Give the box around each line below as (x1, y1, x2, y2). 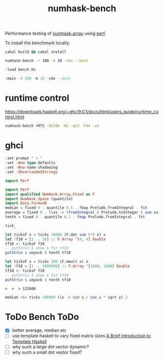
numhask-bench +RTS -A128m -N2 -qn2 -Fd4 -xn (5, 123, 99, 128)
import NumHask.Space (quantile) (5, 196, 73, 201)
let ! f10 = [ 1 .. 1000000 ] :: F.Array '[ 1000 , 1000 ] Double (5, 264, 130, 269)
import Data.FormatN (5, 201, 47, 206)
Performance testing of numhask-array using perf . (5, 30, 106, 37)
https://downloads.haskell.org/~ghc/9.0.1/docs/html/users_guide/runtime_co (5, 109, 159, 114)
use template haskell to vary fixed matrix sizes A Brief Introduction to (12, 333, 151, 339)
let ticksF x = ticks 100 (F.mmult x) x (5, 259, 89, 264)
